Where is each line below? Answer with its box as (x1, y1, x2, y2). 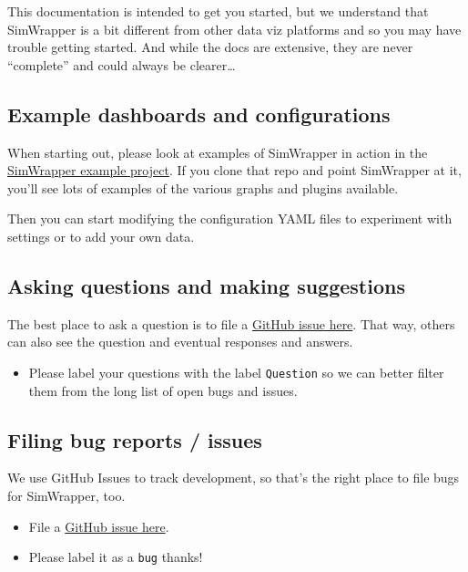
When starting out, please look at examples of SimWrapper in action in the (7, 142, 428, 161)
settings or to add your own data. (7, 226, 195, 245)
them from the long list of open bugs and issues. (28, 380, 298, 400)
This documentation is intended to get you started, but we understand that (7, 2, 429, 20)
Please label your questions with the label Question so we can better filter (28, 362, 444, 381)
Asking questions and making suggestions (7, 271, 405, 299)
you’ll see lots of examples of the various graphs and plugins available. (7, 178, 399, 197)
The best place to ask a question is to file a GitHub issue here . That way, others (7, 314, 455, 333)
